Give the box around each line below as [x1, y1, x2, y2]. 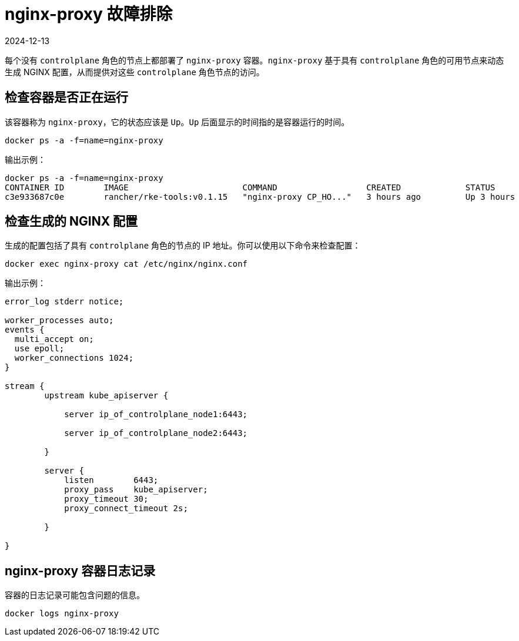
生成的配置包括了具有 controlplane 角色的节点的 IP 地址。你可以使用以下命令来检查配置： [5, 240, 361, 251]
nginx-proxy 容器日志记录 [5, 563, 156, 578]
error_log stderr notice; [5, 297, 124, 307]
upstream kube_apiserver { [44, 391, 169, 401]
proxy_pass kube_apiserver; [64, 485, 208, 495]
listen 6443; [64, 475, 159, 485]
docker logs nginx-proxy [5, 609, 119, 619]
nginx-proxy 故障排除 [5, 4, 173, 24]
